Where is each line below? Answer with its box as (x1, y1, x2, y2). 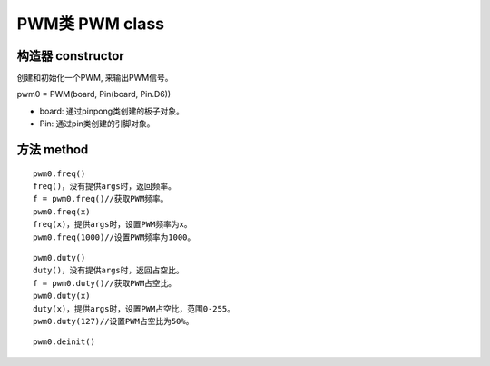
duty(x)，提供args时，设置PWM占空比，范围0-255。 (33, 303, 236, 313)
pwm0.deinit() (33, 337, 95, 347)
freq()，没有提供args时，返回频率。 (33, 182, 177, 192)
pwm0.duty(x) (33, 291, 91, 302)
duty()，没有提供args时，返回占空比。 (33, 265, 185, 276)
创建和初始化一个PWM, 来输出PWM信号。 (16, 73, 173, 84)
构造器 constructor (16, 48, 124, 64)
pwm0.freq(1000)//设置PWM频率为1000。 (33, 232, 196, 242)
